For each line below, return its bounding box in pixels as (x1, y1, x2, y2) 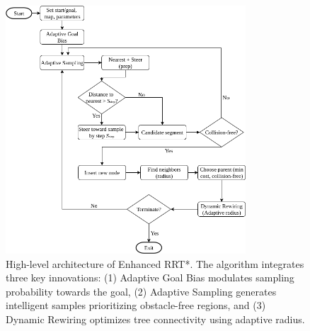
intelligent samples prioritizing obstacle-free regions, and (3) (6, 298, 266, 313)
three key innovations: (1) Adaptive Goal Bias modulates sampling (6, 270, 294, 285)
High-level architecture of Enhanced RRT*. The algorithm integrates (6, 256, 304, 271)
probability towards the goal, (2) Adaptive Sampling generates (6, 284, 277, 298)
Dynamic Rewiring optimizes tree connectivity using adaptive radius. (6, 312, 305, 326)
